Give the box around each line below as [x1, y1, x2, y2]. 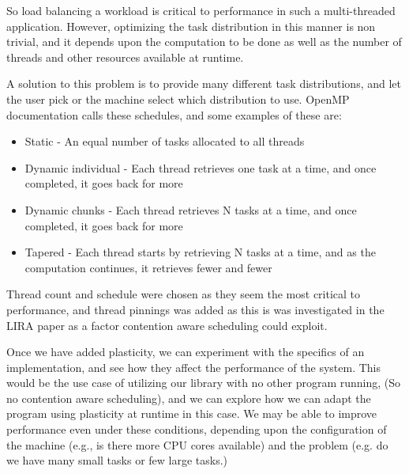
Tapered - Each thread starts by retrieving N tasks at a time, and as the [24, 244, 376, 260]
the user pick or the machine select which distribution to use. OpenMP [6, 90, 350, 107]
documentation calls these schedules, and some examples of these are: [6, 106, 342, 123]
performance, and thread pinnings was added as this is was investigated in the [6, 301, 385, 317]
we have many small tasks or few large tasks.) [6, 452, 228, 468]
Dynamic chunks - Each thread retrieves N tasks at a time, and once [24, 201, 357, 218]
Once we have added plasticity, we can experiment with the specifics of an [6, 343, 365, 360]
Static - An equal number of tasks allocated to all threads [24, 133, 305, 150]
